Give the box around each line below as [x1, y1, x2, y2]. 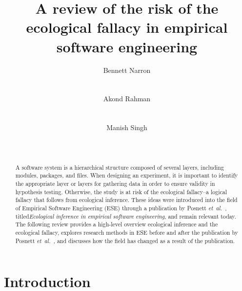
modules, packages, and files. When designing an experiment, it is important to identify [15, 171, 238, 179]
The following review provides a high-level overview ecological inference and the [15, 220, 218, 228]
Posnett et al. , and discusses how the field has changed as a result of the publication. [15, 236, 235, 245]
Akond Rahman [103, 93, 151, 104]
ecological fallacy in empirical [26, 17, 228, 37]
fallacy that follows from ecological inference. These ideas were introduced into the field [15, 196, 238, 204]
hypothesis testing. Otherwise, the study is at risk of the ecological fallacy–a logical [15, 187, 227, 196]
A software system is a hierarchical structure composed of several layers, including [15, 163, 224, 171]
